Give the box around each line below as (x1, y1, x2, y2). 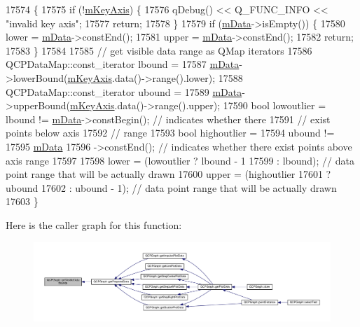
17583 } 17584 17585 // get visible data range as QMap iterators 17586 (6, 43, 312, 57)
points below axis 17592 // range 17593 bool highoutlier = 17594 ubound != (6, 125, 335, 140)
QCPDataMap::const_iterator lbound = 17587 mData (6, 57, 240, 71)
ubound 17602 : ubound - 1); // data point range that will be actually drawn (6, 180, 337, 195)
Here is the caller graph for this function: (6, 217, 182, 232)
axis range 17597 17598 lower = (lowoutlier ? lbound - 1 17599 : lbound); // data (6, 153, 354, 167)
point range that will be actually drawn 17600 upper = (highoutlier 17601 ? (6, 167, 331, 181)
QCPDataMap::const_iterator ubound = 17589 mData (6, 84, 242, 99)
